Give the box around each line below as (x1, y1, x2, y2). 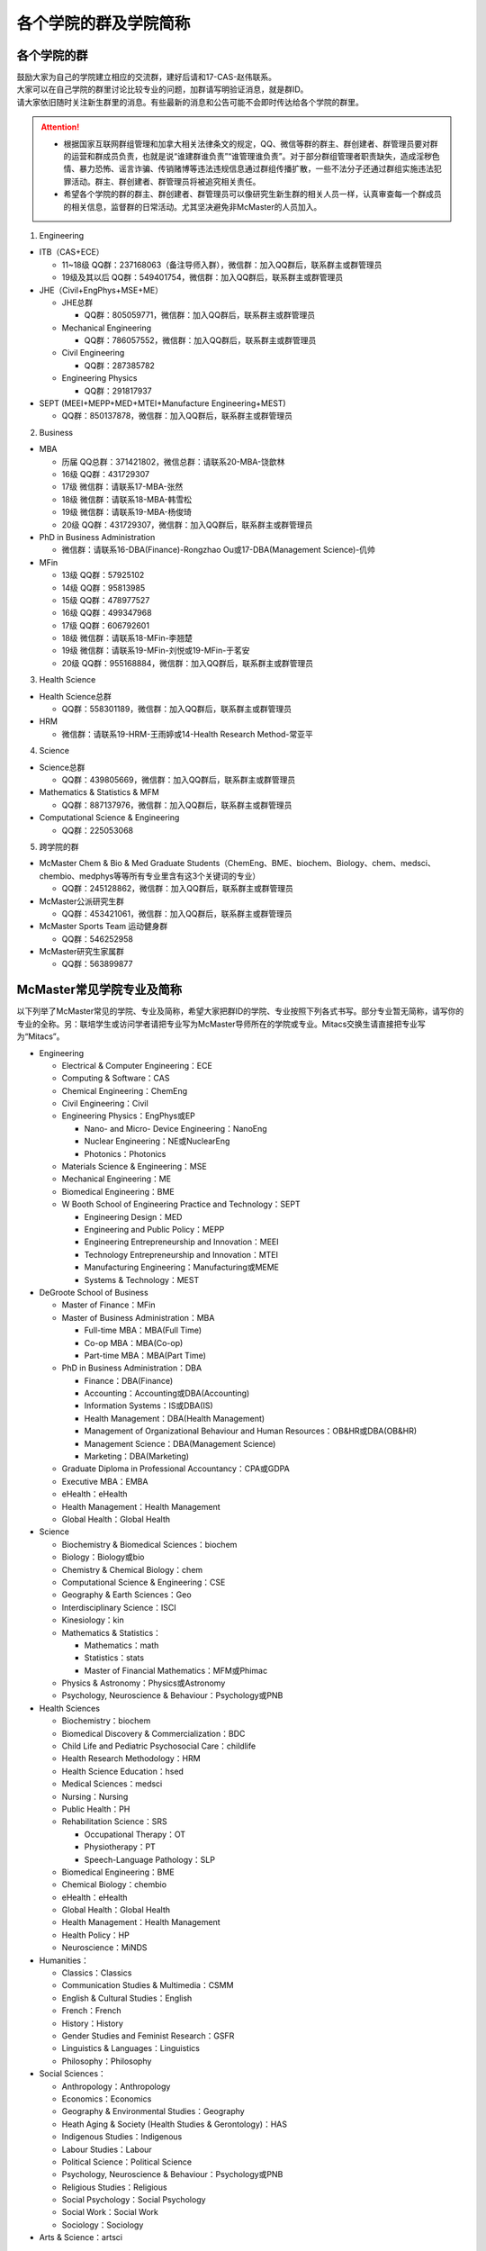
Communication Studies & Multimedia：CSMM (61, 1980, 234, 1991)
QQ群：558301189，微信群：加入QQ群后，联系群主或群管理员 (61, 703, 292, 715)
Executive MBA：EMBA (61, 1476, 148, 1487)
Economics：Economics (61, 2093, 152, 2104)
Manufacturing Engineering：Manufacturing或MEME (84, 1261, 279, 1273)
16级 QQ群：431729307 (61, 469, 150, 479)
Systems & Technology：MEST (84, 1274, 200, 1285)
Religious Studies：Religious (61, 2182, 167, 2192)
